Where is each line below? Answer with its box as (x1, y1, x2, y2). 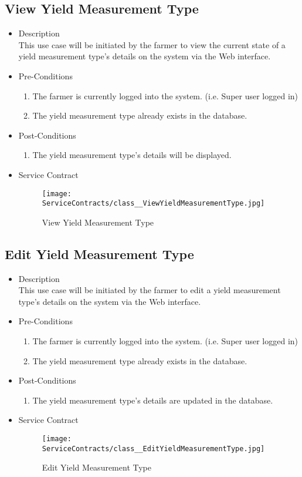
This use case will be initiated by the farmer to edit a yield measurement (18, 284, 281, 296)
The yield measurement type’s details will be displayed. (32, 149, 232, 161)
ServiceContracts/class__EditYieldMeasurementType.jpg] (42, 444, 265, 453)
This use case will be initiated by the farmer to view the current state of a (18, 38, 286, 51)
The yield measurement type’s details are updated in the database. (32, 394, 273, 406)
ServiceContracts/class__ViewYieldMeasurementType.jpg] (42, 199, 265, 208)
